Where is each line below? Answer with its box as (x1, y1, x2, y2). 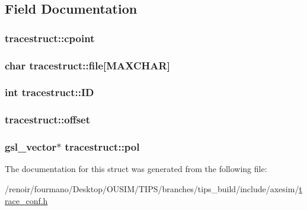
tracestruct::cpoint (5, 30, 95, 45)
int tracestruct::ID (5, 85, 94, 100)
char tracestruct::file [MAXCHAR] (5, 58, 170, 72)
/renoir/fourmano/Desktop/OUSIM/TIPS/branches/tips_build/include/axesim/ (5, 182, 299, 195)
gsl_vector (5, 139, 57, 154)
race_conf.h (5, 194, 48, 206)
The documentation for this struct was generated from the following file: (5, 163, 267, 175)
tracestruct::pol (65, 139, 140, 154)
